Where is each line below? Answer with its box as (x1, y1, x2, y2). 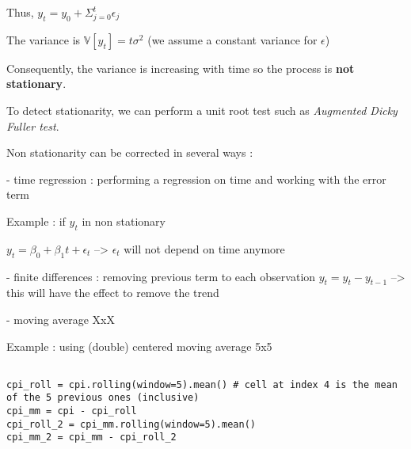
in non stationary (82, 212, 166, 229)
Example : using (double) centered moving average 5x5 (6, 337, 272, 354)
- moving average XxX (6, 310, 115, 327)
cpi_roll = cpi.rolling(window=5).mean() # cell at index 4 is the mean (6, 379, 398, 390)
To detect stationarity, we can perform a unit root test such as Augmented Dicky (6, 101, 398, 118)
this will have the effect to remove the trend (6, 284, 219, 301)
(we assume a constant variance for (147, 31, 318, 48)
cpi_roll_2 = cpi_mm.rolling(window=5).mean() (6, 418, 256, 430)
